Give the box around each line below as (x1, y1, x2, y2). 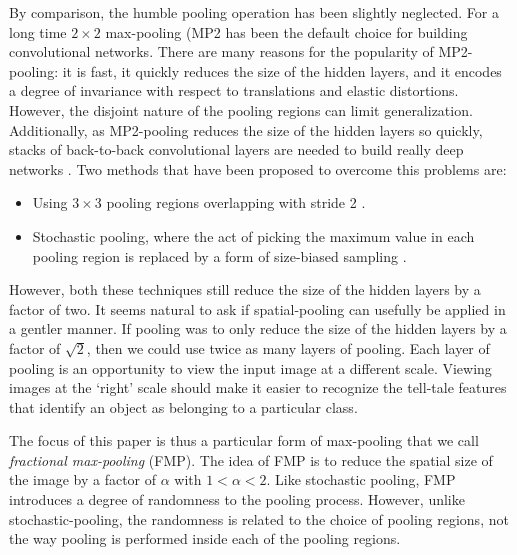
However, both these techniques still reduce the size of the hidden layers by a (9, 279, 481, 300)
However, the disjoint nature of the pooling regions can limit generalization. (9, 99, 473, 120)
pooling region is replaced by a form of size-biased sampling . (32, 245, 407, 266)
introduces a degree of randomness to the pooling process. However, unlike (9, 489, 465, 510)
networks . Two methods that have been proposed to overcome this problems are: (9, 158, 507, 179)
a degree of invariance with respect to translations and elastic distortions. (9, 80, 459, 101)
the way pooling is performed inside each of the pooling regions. (9, 528, 401, 549)
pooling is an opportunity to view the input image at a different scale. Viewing (9, 357, 492, 378)
